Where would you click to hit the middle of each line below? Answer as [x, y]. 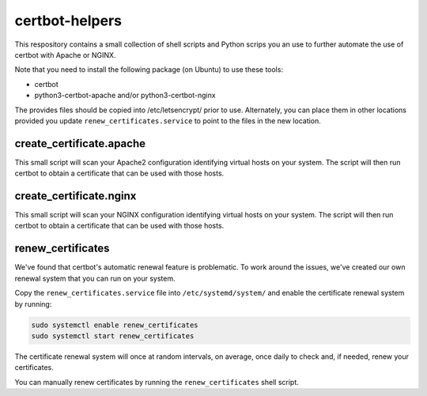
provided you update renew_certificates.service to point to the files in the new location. [168, 121]
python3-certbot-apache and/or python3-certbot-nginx [125, 96]
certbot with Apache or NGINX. [65, 55]
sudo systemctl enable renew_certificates [115, 325]
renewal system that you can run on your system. [95, 278]
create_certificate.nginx [76, 196]
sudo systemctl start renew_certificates [113, 336]
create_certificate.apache [80, 143]
